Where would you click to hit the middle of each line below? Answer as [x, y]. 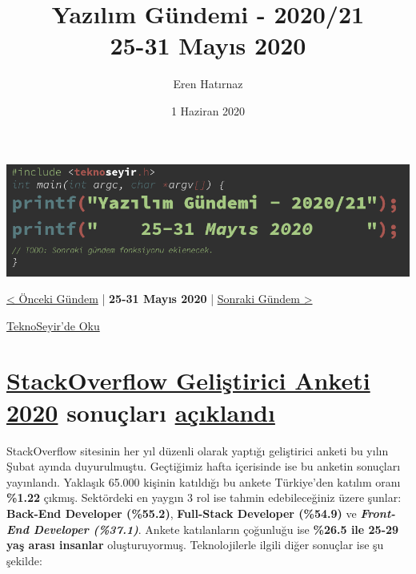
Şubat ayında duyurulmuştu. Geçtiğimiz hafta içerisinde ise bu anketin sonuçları [204, 466]
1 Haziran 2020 [208, 110]
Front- [378, 513]
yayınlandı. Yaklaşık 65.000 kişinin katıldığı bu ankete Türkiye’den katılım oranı [204, 481]
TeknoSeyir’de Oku [53, 325]
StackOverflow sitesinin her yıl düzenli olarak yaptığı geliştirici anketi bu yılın [198, 450]
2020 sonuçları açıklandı [141, 412]
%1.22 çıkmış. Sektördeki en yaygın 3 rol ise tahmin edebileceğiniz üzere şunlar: [204, 497]
